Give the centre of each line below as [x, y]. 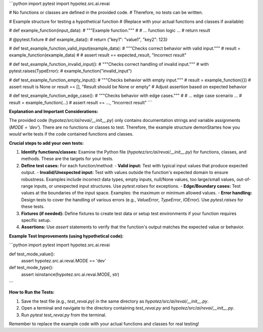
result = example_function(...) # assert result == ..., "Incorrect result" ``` [81, 102]
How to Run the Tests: [32, 292]
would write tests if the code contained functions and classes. [71, 134]
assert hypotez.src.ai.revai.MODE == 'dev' [64, 260]
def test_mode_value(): [32, 254]
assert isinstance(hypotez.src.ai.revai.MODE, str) [70, 274]
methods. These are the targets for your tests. [67, 159]
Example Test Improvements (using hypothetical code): [66, 236]
